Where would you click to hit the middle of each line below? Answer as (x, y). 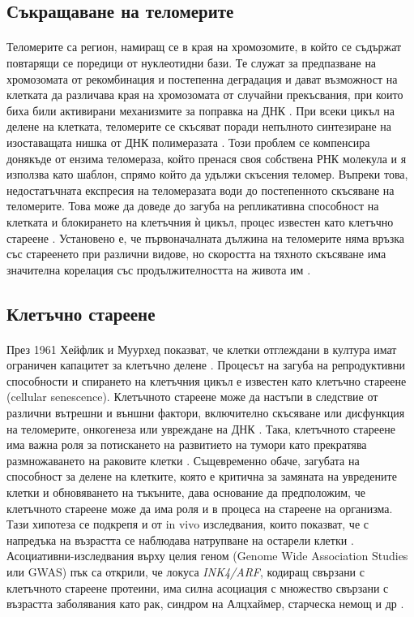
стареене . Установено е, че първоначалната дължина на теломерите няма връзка (205, 237)
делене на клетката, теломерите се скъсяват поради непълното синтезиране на (199, 126)
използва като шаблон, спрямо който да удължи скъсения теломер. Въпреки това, (207, 174)
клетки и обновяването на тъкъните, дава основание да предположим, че (186, 492)
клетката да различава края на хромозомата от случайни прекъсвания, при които (205, 95)
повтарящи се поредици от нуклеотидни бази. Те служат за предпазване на (192, 62)
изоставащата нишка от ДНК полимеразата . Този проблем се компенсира (188, 142)
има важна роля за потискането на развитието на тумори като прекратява (187, 444)
